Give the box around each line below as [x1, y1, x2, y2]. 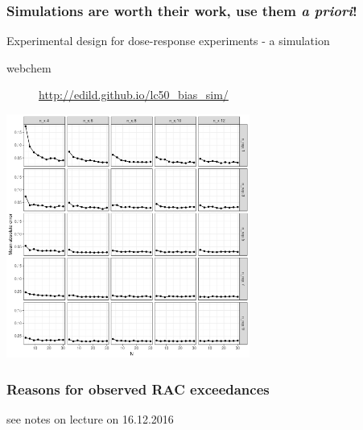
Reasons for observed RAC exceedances [6, 378, 270, 399]
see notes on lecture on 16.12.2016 [6, 411, 174, 428]
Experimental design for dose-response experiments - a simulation [6, 32, 330, 49]
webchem [6, 59, 52, 76]
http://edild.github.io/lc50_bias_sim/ [39, 86, 229, 103]
